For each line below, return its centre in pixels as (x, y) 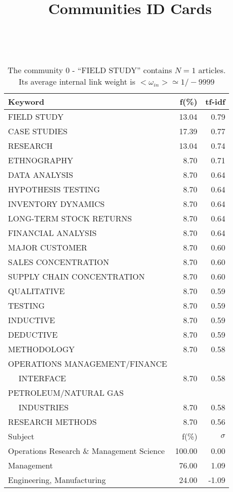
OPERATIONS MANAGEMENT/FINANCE (88, 363)
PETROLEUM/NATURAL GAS (66, 392)
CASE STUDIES (38, 131)
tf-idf (215, 101)
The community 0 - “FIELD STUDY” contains (90, 70)
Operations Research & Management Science (86, 450)
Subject (21, 436)
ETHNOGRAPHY (41, 160)
